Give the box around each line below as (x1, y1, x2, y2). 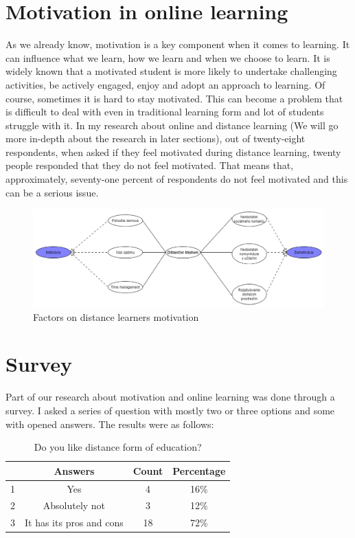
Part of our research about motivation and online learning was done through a (5, 390, 335, 404)
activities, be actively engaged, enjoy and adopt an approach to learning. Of (5, 77, 325, 91)
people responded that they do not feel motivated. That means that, (5, 158, 294, 172)
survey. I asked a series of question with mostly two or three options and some (5, 403, 335, 417)
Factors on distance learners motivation (33, 309, 199, 324)
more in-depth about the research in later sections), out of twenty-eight (5, 131, 306, 146)
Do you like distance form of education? (34, 440, 202, 454)
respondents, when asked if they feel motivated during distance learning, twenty (5, 144, 341, 159)
